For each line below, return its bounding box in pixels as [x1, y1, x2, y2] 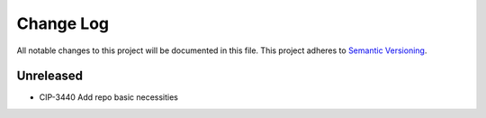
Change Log [16, 14, 110, 33]
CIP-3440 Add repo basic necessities [39, 92, 179, 103]
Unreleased [16, 68, 84, 84]
